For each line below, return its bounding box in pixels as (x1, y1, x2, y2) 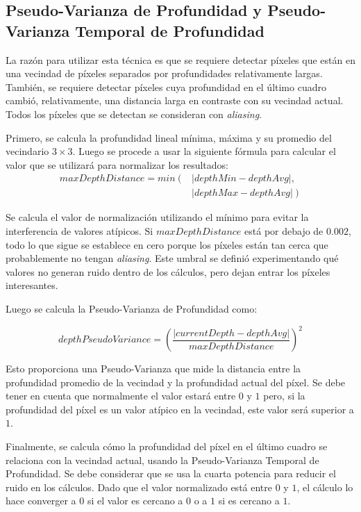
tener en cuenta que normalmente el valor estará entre (6, 388, 236, 403)
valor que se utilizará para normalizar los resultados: (6, 157, 228, 172)
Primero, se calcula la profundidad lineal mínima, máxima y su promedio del (6, 130, 332, 144)
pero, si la (263, 388, 305, 403)
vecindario (6, 144, 49, 158)
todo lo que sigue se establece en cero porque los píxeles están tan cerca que (6, 237, 328, 251)
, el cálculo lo (296, 479, 353, 494)
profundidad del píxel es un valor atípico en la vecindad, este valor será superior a (6, 402, 354, 416)
